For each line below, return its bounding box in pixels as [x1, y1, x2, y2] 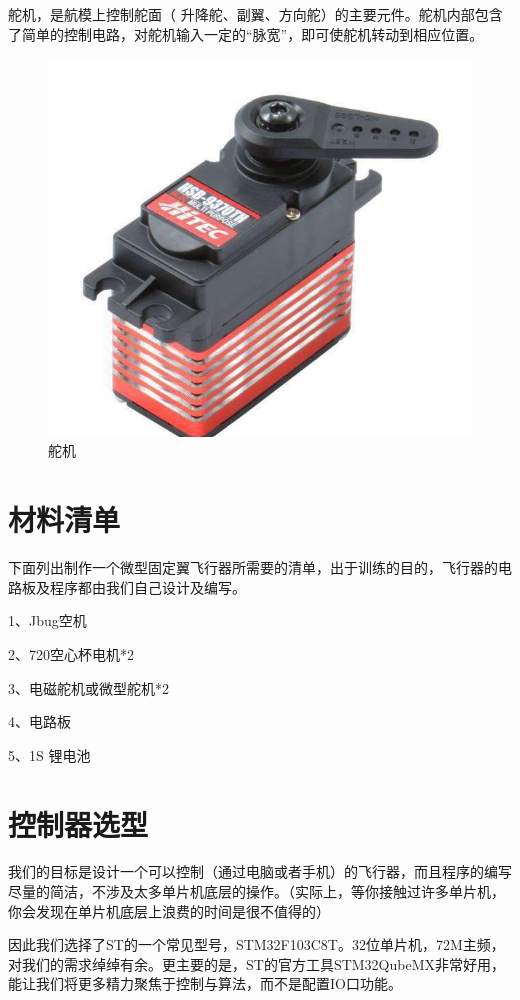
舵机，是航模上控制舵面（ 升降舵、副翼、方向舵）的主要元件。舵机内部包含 [8, 4, 503, 24]
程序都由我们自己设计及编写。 [49, 576, 246, 597]
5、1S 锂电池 [8, 744, 91, 765]
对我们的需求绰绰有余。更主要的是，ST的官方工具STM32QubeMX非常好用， [8, 953, 506, 974]
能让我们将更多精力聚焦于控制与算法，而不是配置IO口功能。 [8, 973, 402, 994]
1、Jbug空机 [8, 610, 87, 631]
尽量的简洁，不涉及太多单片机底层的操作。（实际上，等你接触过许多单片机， [8, 881, 505, 902]
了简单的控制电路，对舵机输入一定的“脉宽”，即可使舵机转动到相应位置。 [8, 23, 484, 44]
